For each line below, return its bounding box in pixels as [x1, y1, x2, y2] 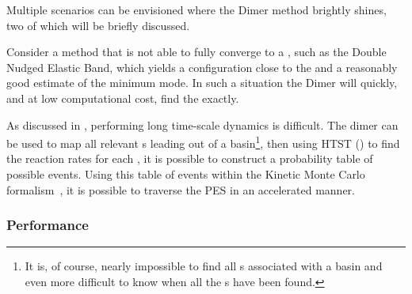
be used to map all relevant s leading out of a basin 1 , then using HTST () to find [6, 133, 400, 151]
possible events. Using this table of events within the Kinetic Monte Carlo [6, 166, 365, 182]
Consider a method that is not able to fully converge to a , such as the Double [6, 43, 387, 60]
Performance [6, 215, 89, 235]
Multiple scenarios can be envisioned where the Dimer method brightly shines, [6, 2, 387, 17]
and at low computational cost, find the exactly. [6, 89, 239, 106]
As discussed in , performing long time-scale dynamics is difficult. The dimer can [6, 116, 399, 133]
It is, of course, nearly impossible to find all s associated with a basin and [25, 258, 383, 274]
